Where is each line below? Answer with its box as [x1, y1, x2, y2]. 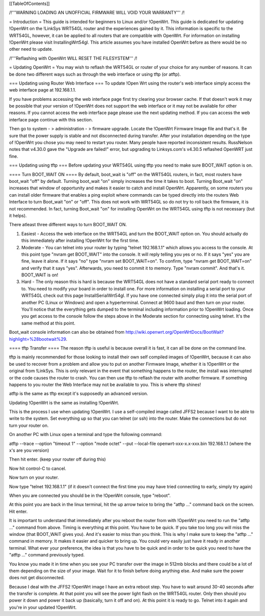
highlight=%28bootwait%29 [9, 336, 66, 342]
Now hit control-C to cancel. [9, 465, 66, 471]
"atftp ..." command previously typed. [9, 552, 85, 558]
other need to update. [9, 46, 53, 52]
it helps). [9, 212, 27, 218]
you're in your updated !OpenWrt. [9, 604, 77, 610]
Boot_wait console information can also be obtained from [9, 329, 125, 335]
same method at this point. [21, 320, 76, 326]
